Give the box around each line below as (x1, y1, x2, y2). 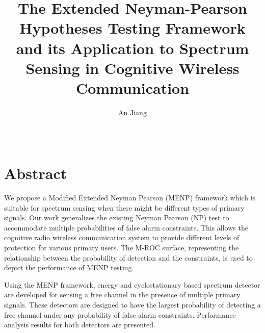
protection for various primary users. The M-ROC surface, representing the (4, 242, 239, 252)
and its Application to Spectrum (16, 37, 249, 58)
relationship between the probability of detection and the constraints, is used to (4, 252, 253, 263)
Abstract (4, 163, 67, 184)
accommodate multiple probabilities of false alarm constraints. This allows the (4, 222, 248, 233)
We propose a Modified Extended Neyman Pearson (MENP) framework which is (4, 192, 256, 202)
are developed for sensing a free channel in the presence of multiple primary (4, 289, 241, 300)
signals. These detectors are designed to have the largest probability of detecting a (4, 299, 261, 310)
